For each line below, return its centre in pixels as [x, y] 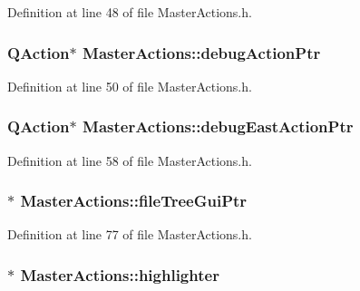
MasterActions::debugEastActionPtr [218, 126]
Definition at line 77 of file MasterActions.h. [130, 234]
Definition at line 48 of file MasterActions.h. [130, 12]
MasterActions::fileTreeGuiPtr [134, 201]
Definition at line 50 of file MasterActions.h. [130, 86]
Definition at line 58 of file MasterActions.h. [130, 160]
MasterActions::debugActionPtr [202, 52]
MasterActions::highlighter [120, 274]
